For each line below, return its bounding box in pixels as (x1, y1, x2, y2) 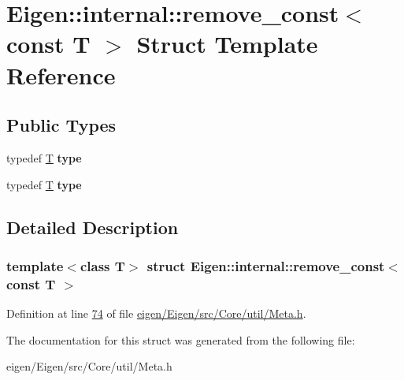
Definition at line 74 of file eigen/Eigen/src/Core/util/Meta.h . (6, 305, 306, 322)
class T (80, 255, 125, 275)
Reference (6, 58, 116, 91)
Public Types (6, 113, 117, 137)
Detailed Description (6, 214, 179, 239)
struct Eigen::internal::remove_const (146, 255, 385, 275)
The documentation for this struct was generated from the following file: (6, 331, 355, 348)
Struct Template (136, 28, 318, 60)
